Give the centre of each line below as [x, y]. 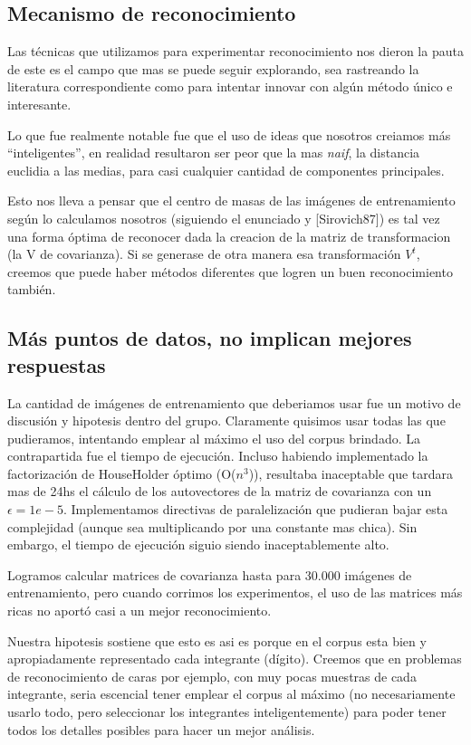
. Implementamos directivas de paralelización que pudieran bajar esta [256, 509]
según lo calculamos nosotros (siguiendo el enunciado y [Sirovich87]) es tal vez [224, 218]
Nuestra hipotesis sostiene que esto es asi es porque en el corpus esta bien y [217, 640]
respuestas [57, 364]
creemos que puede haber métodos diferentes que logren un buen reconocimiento [230, 271]
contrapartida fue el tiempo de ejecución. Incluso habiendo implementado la [218, 456]
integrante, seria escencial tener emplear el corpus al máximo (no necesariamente [231, 694]
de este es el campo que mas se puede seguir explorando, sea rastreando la [213, 68]
